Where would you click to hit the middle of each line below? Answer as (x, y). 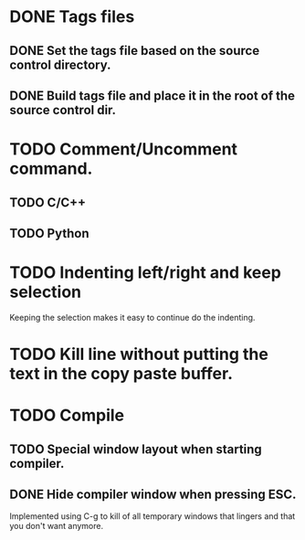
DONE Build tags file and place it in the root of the (152, 95)
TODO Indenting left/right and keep (145, 273)
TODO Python (49, 233)
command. (51, 169)
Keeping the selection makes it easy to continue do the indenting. (132, 317)
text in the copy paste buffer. (121, 374)
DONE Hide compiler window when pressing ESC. (153, 495)
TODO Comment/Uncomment (124, 149)
